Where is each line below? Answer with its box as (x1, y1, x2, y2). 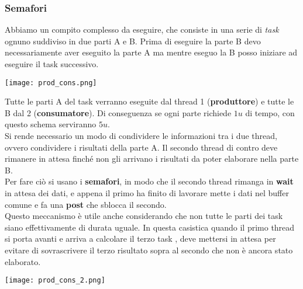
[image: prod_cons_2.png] (5, 276, 105, 285)
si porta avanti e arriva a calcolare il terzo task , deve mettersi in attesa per (5, 232, 276, 245)
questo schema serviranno (5, 118, 97, 130)
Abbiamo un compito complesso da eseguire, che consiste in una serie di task (5, 23, 279, 36)
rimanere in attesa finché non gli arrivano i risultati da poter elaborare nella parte (5, 152, 299, 165)
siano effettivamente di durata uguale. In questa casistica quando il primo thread (5, 221, 295, 233)
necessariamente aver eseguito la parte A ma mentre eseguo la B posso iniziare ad (5, 46, 298, 58)
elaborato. (5, 255, 41, 267)
